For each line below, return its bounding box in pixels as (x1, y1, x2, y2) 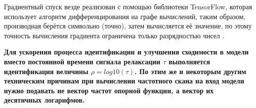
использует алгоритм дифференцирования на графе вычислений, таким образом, (4, 11, 246, 21)
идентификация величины (4, 66, 88, 76)
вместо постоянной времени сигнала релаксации (4, 56, 161, 66)
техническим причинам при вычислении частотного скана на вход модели (4, 76, 244, 86)
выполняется (169, 56, 211, 66)
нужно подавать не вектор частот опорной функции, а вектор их (4, 85, 214, 95)
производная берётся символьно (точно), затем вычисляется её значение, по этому (4, 21, 252, 31)
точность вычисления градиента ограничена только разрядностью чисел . (4, 30, 224, 40)
